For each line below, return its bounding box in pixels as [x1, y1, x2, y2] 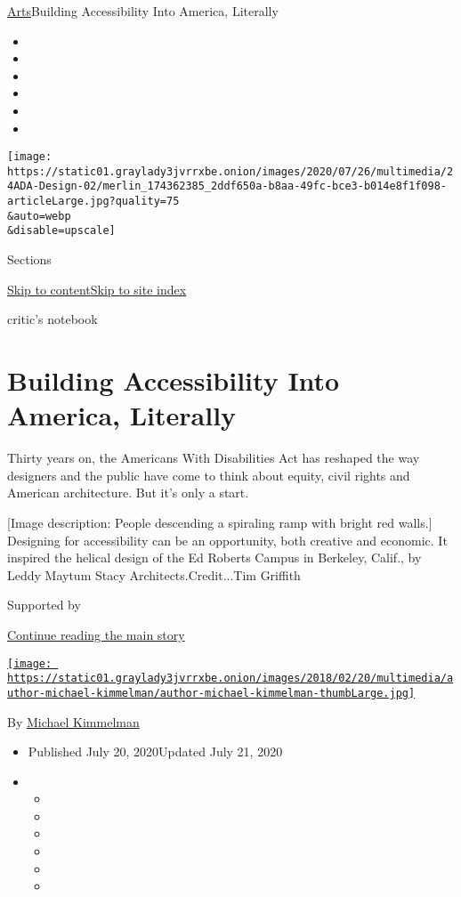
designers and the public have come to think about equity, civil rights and [7, 465, 410, 484]
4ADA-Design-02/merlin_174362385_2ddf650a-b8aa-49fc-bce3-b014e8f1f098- [7, 180, 447, 193]
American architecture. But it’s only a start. [7, 483, 249, 502]
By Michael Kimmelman [7, 712, 140, 731]
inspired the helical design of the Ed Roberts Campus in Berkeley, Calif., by [7, 548, 422, 567]
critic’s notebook [7, 310, 98, 328]
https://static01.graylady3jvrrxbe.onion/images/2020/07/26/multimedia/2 [7, 165, 454, 178]
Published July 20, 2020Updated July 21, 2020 [28, 742, 283, 761]
